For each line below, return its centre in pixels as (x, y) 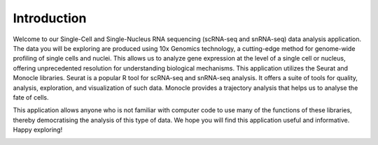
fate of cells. (31, 97)
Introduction (50, 18)
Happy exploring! (38, 130)
